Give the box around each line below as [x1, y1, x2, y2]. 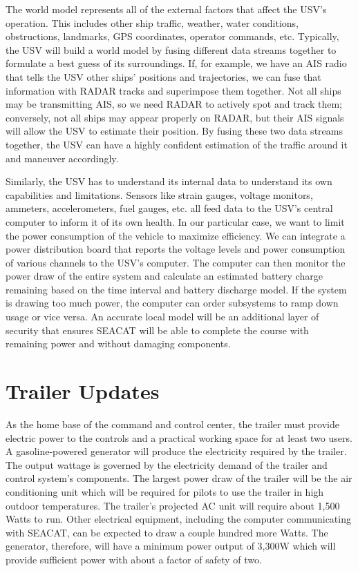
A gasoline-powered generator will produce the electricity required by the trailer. [6, 444, 347, 458]
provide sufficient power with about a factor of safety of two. [6, 552, 262, 566]
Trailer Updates [6, 377, 160, 405]
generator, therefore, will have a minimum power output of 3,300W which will [6, 539, 336, 553]
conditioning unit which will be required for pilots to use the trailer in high [6, 484, 324, 499]
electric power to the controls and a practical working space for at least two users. [6, 430, 352, 445]
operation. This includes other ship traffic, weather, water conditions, [6, 15, 299, 30]
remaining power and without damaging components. [6, 336, 231, 351]
